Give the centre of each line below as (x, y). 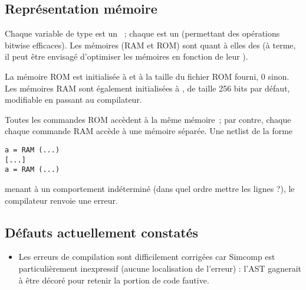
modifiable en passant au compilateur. (73, 100)
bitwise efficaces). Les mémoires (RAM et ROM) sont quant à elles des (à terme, (150, 45)
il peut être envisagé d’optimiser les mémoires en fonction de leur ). (126, 56)
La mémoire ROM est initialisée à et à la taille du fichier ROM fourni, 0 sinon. (147, 76)
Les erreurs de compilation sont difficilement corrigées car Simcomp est (147, 257)
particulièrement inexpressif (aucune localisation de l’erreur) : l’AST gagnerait (160, 268)
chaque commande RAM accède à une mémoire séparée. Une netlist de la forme (149, 131)
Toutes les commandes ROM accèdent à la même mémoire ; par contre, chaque (148, 119)
